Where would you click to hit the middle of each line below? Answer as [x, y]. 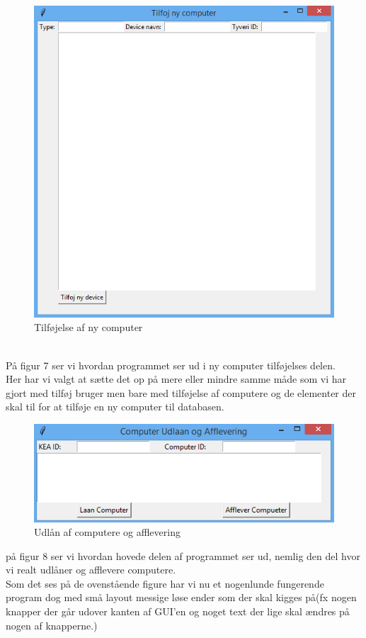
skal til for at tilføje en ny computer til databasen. [115, 407]
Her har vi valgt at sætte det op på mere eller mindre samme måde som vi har [176, 379]
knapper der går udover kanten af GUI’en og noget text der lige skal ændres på [178, 611]
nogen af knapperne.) [52, 625]
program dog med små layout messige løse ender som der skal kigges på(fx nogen [181, 597]
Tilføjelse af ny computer [88, 327]
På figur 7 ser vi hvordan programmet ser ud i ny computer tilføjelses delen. [171, 365]
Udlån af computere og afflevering [107, 532]
